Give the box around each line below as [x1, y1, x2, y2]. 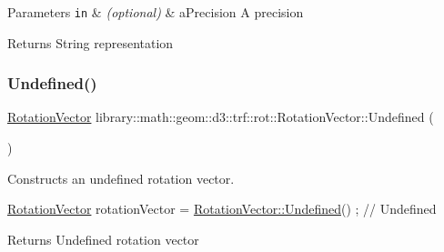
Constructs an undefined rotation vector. [7, 168, 235, 187]
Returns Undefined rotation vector [7, 229, 199, 248]
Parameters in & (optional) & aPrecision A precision [7, 3, 304, 21]
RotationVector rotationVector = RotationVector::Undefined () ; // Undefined [7, 199, 437, 218]
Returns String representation [7, 33, 174, 52]
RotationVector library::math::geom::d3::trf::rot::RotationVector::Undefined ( [7, 107, 434, 126]
